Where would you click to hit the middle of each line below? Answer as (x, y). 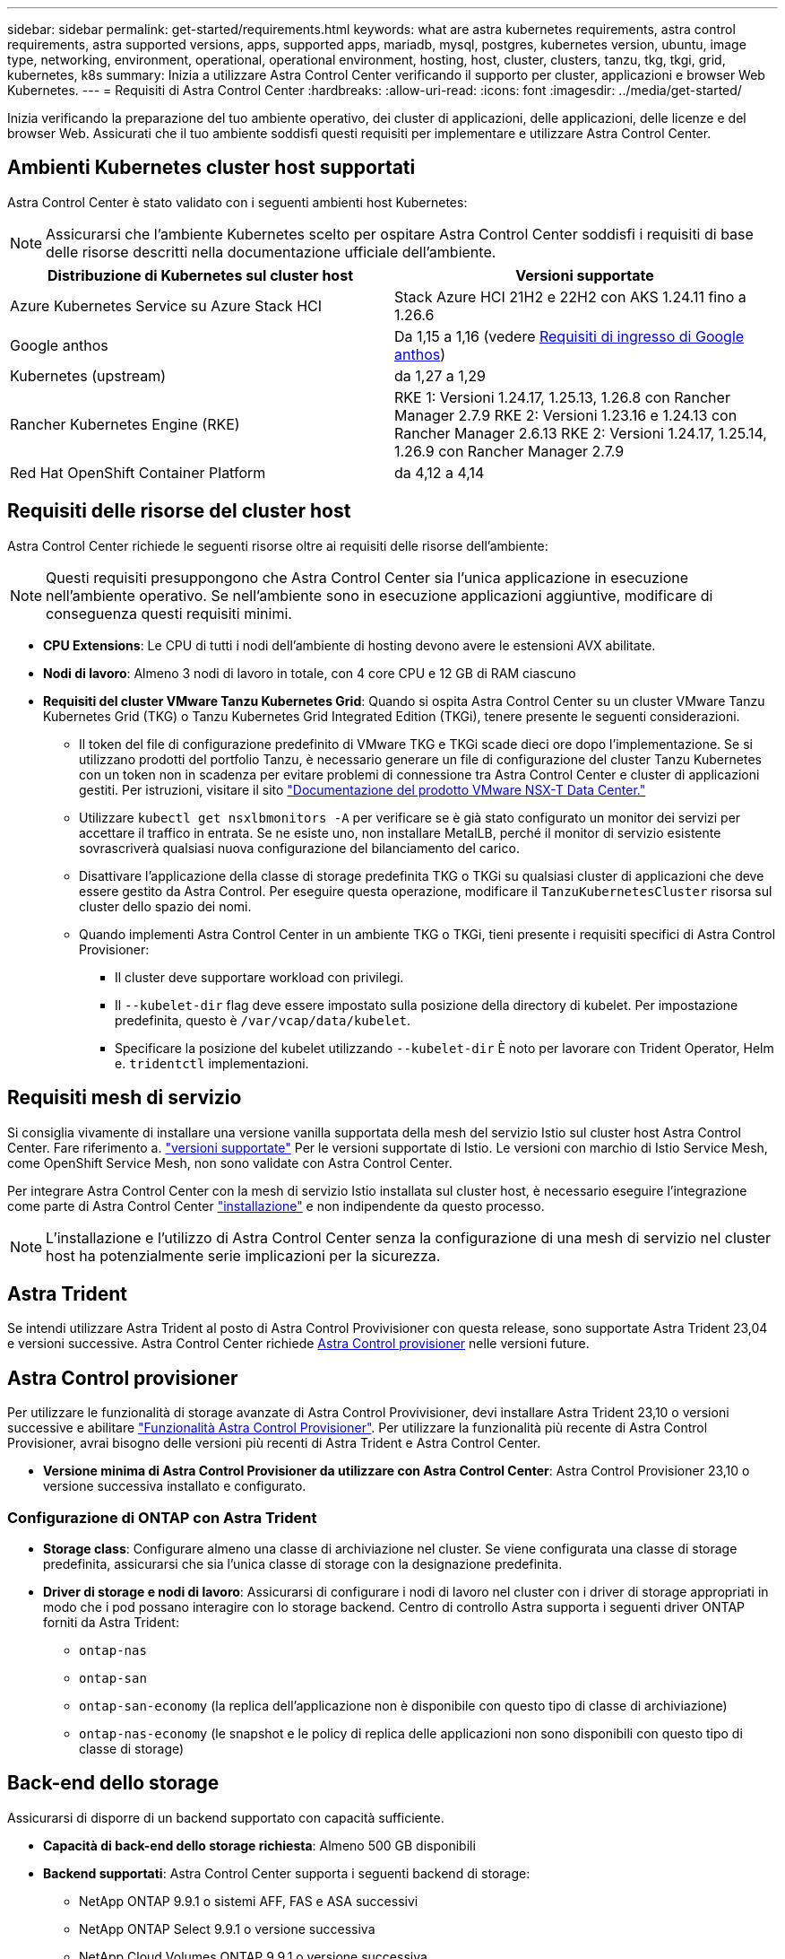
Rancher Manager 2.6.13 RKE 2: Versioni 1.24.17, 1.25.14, (581, 433)
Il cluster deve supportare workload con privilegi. (259, 977)
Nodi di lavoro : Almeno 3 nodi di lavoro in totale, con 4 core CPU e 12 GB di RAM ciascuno (310, 673)
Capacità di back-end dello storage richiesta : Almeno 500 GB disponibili (259, 1845)
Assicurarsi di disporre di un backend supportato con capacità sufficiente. (226, 1817)
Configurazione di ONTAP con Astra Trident (162, 1517)
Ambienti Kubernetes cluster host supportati (211, 168)
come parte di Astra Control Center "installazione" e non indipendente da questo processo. (276, 1206)
